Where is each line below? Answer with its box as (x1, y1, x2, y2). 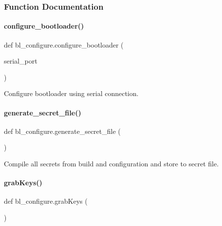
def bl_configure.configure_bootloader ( (4, 39, 124, 49)
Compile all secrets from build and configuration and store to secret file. (4, 159, 219, 168)
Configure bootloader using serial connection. (4, 88, 139, 98)
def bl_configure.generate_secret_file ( (4, 126, 121, 136)
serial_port (4, 56, 37, 66)
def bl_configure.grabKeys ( (4, 196, 88, 206)
